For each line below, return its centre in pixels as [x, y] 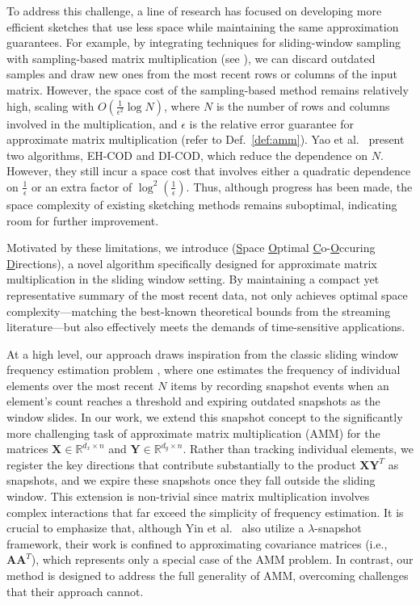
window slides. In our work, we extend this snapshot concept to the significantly [205, 417]
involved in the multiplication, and [92, 123]
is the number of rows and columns [303, 105]
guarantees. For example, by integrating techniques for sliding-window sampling [204, 42]
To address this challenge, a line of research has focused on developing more [194, 11]
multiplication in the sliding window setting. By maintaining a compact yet [193, 279]
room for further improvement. [83, 220]
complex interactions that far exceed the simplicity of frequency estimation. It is [205, 512]
